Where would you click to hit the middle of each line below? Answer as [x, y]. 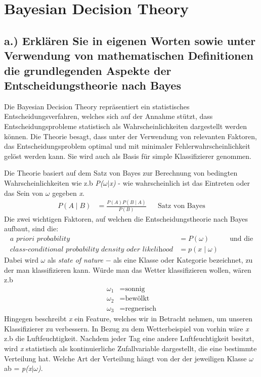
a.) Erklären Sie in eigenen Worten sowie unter [130, 40]
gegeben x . [68, 193]
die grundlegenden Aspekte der [88, 70]
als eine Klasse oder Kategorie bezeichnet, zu [183, 260]
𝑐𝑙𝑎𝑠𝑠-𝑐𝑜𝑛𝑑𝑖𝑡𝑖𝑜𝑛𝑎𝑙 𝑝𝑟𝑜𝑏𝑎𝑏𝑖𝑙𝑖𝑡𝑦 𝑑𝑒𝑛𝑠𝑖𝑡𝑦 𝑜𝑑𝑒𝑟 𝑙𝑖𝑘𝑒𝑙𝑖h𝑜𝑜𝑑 [92, 249]
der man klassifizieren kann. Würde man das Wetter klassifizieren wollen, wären [128, 269]
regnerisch [141, 308]
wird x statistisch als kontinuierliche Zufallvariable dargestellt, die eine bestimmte [130, 348]
